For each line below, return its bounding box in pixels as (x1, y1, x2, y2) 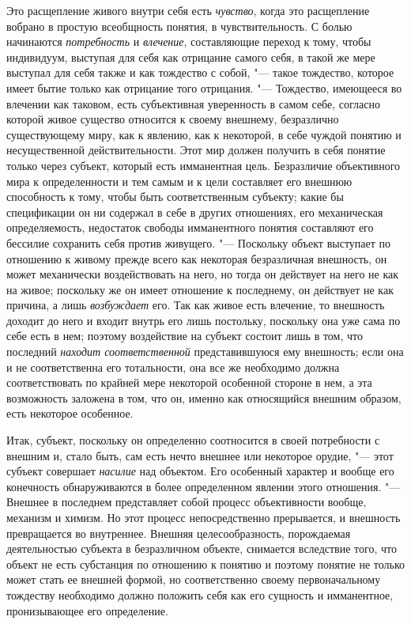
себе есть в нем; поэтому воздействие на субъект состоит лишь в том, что (6, 327, 363, 344)
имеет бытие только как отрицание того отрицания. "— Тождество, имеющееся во (6, 79, 402, 96)
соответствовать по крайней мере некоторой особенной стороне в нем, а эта (6, 374, 372, 391)
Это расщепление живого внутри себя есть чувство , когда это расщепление (6, 2, 370, 18)
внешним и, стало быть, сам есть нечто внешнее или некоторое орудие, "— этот (6, 447, 394, 463)
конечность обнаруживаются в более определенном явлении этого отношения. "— (6, 478, 401, 494)
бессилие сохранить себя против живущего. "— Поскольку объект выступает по (6, 234, 391, 251)
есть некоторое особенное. (6, 405, 134, 422)
